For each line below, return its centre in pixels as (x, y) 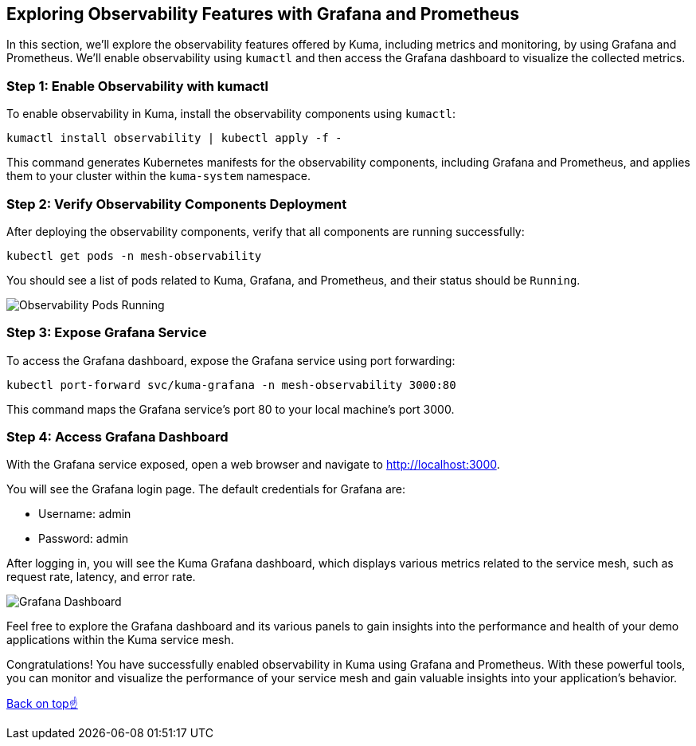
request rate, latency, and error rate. (101, 577)
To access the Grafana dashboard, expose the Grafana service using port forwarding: (231, 360)
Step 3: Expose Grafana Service (107, 333)
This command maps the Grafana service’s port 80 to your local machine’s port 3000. (231, 409)
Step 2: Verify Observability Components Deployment (177, 204)
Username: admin (85, 514)
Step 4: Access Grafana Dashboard (117, 437)
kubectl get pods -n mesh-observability (134, 255)
